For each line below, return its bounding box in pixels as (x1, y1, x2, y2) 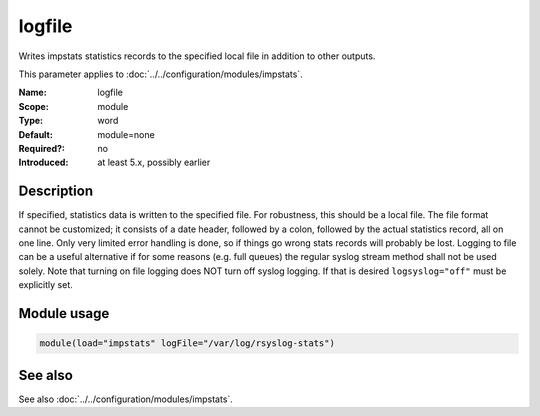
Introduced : (18, 156, 69, 169)
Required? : (18, 142, 65, 154)
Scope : (18, 100, 49, 112)
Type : (18, 115, 44, 127)
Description (18, 183, 94, 200)
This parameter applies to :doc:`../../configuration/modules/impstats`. (18, 68, 304, 80)
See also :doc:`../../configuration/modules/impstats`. (18, 393, 234, 405)
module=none (97, 128, 155, 140)
